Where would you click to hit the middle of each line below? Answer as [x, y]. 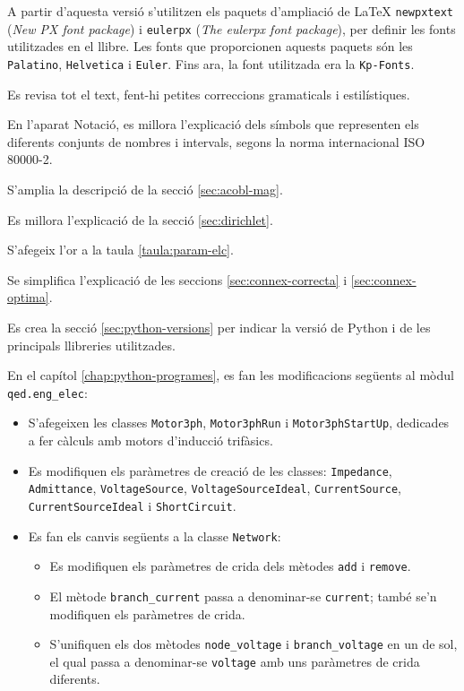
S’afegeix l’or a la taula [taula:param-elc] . [120, 250]
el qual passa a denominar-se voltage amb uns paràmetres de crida [235, 661]
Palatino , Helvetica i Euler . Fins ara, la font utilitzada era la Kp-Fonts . [211, 63]
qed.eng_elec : [47, 392]
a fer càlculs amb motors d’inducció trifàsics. [150, 440]
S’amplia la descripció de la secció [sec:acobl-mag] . [145, 189]
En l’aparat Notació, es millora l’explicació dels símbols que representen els [213, 124]
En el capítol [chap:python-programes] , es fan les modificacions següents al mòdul [231, 375]
